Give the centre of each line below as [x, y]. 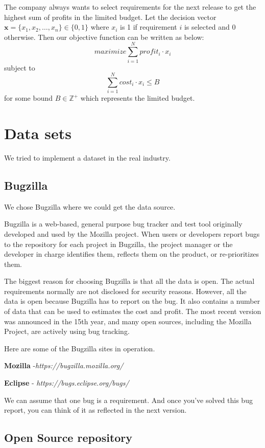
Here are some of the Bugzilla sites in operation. [80, 348]
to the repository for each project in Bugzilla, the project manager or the [118, 244]
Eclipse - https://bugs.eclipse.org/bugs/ [67, 383]
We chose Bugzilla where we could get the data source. [90, 206]
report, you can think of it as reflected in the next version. [95, 410]
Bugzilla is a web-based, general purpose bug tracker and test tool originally [123, 224]
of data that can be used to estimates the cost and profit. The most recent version [133, 311]
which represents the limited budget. [138, 98]
